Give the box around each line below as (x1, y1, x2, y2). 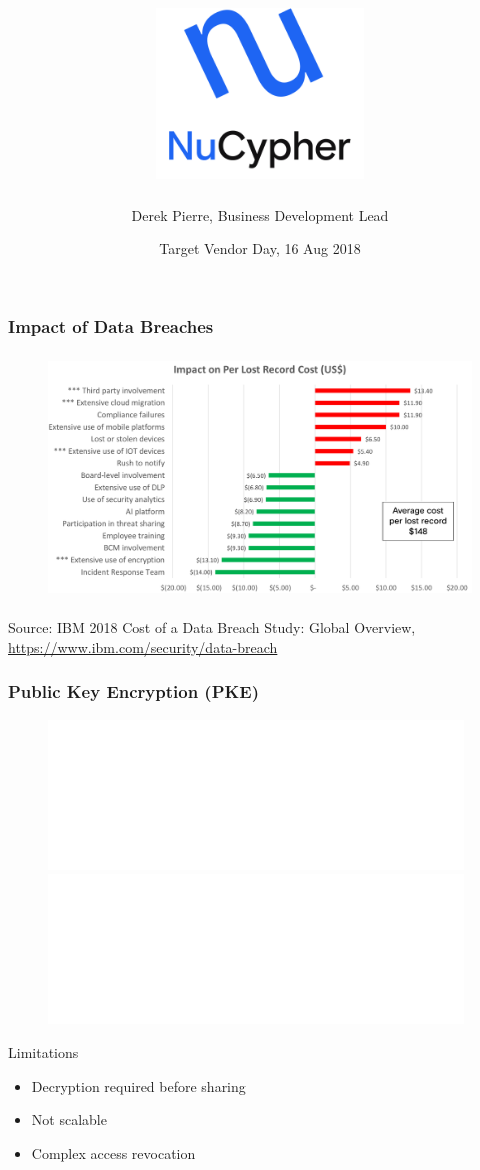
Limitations (8, 1041, 79, 1062)
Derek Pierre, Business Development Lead (131, 204, 389, 225)
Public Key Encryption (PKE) (8, 679, 259, 704)
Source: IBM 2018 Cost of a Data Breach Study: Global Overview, (8, 617, 416, 638)
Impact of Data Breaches (8, 313, 214, 338)
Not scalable (31, 1109, 107, 1130)
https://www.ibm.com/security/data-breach (8, 636, 278, 657)
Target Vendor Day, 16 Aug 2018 (159, 238, 361, 259)
